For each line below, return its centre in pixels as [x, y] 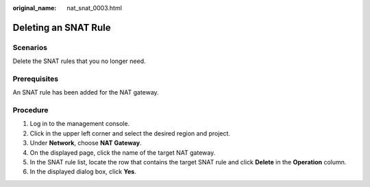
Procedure [30, 110]
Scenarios [30, 47]
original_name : [35, 8]
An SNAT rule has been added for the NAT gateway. [86, 92]
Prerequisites [35, 79]
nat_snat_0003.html [95, 8]
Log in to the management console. [80, 124]
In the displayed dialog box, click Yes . [83, 172]
